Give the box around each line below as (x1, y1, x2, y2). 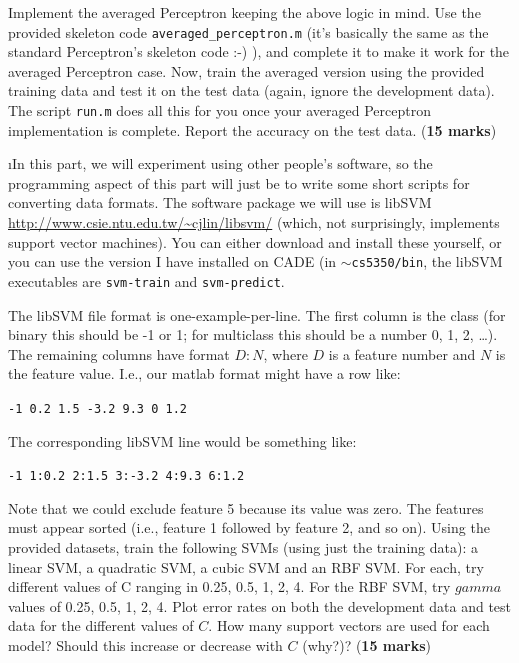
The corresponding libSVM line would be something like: (8, 430, 357, 451)
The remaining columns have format (8, 343, 230, 364)
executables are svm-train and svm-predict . (8, 270, 285, 291)
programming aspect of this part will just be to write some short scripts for (8, 172, 470, 193)
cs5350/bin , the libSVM (351, 251, 503, 272)
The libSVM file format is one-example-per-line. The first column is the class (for (8, 304, 506, 325)
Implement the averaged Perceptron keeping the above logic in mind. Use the (8, 2, 481, 22)
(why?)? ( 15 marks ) (302, 635, 432, 655)
